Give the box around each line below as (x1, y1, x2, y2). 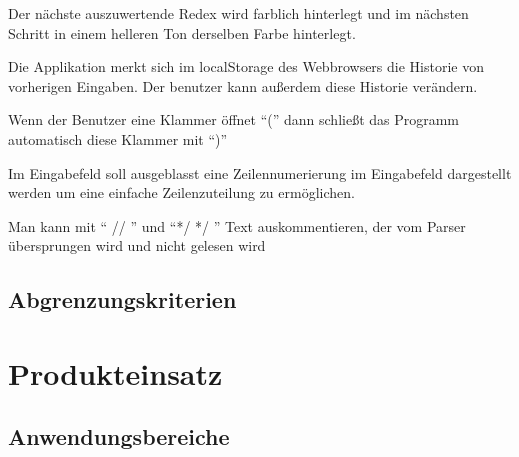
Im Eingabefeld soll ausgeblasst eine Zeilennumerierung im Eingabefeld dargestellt (8, 162, 512, 183)
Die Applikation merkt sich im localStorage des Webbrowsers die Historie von (8, 56, 484, 77)
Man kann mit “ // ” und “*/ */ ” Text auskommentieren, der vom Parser (8, 215, 466, 236)
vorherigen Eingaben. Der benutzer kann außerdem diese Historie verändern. (8, 75, 478, 96)
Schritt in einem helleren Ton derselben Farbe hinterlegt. (8, 22, 356, 43)
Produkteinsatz (8, 352, 223, 393)
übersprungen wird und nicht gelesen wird (8, 235, 266, 256)
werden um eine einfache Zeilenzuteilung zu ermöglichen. (8, 182, 355, 203)
